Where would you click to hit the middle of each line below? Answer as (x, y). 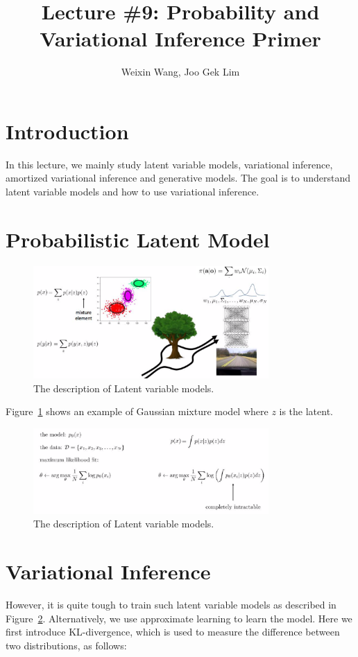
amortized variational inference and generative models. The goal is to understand (178, 178)
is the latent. (306, 411)
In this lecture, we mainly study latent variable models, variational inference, (169, 164)
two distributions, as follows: (66, 645)
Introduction (67, 131)
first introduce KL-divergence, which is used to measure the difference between (173, 632)
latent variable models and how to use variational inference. (133, 192)
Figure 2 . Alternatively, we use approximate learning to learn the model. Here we (179, 618)
